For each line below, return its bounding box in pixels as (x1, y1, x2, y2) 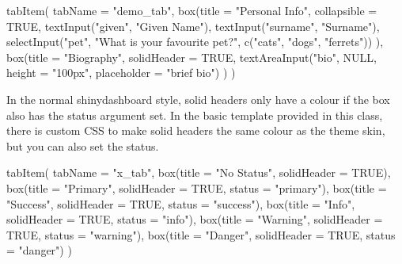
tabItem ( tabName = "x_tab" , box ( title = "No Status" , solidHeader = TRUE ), (6, 164, 391, 181)
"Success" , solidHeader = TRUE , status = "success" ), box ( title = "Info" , (6, 195, 355, 212)
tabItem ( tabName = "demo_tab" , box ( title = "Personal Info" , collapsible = (6, 2, 377, 18)
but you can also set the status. (6, 137, 159, 154)
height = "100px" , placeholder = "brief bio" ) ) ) (6, 64, 236, 81)
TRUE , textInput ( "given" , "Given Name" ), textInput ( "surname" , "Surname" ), (6, 17, 380, 34)
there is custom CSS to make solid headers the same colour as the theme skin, (6, 122, 385, 139)
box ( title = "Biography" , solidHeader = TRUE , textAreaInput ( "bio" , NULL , (6, 48, 377, 65)
